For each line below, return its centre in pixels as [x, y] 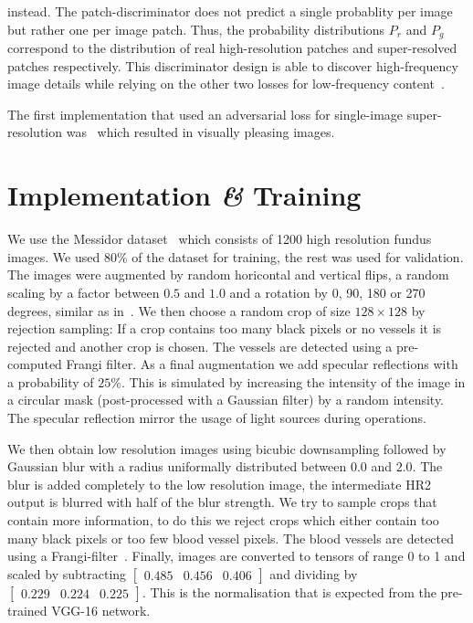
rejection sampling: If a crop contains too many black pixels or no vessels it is [225, 328]
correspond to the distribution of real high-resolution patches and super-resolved [232, 48]
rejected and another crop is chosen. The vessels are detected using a [200, 346]
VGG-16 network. [101, 610]
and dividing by [314, 573]
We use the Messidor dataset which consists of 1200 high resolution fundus [220, 239]
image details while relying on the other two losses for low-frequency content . [226, 84]
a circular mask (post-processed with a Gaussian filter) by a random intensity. [226, 400]
